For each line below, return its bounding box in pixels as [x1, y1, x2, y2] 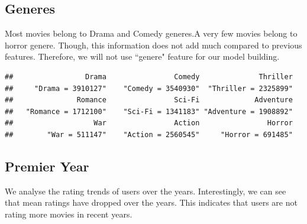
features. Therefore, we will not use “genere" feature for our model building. [5, 50, 280, 63]
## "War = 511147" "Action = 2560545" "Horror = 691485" [5, 130, 293, 139]
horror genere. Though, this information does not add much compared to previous [5, 38, 302, 51]
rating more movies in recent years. [5, 207, 133, 220]
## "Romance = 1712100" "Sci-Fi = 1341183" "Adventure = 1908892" [5, 107, 293, 116]
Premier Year [5, 157, 89, 175]
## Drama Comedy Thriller [5, 72, 293, 81]
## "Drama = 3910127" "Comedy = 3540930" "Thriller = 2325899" [5, 84, 293, 93]
